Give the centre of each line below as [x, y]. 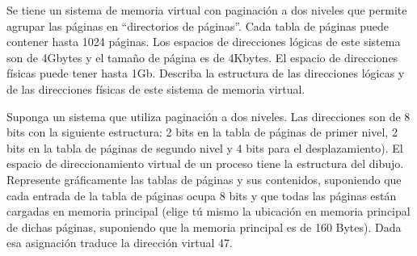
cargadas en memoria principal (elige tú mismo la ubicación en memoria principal [208, 211]
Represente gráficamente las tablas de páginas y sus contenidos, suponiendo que [204, 179]
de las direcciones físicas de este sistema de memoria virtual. [156, 88]
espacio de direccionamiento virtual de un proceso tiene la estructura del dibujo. [205, 164]
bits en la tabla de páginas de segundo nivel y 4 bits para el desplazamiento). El [205, 147]
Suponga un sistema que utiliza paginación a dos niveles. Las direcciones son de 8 [208, 116]
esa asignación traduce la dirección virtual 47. [120, 243]
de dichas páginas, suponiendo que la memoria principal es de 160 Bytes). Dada [204, 227]
